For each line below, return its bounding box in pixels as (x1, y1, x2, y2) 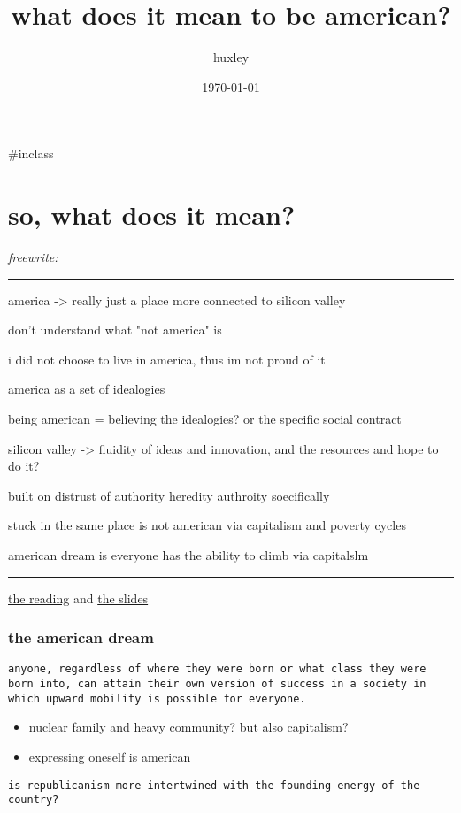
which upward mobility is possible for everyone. (8, 692, 306, 705)
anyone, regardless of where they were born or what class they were (8, 663, 426, 676)
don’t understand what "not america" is (8, 320, 222, 339)
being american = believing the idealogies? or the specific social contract (8, 410, 402, 427)
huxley (212, 48, 250, 66)
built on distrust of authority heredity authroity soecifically (8, 486, 330, 504)
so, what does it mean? (8, 196, 296, 233)
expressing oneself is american (28, 747, 191, 765)
